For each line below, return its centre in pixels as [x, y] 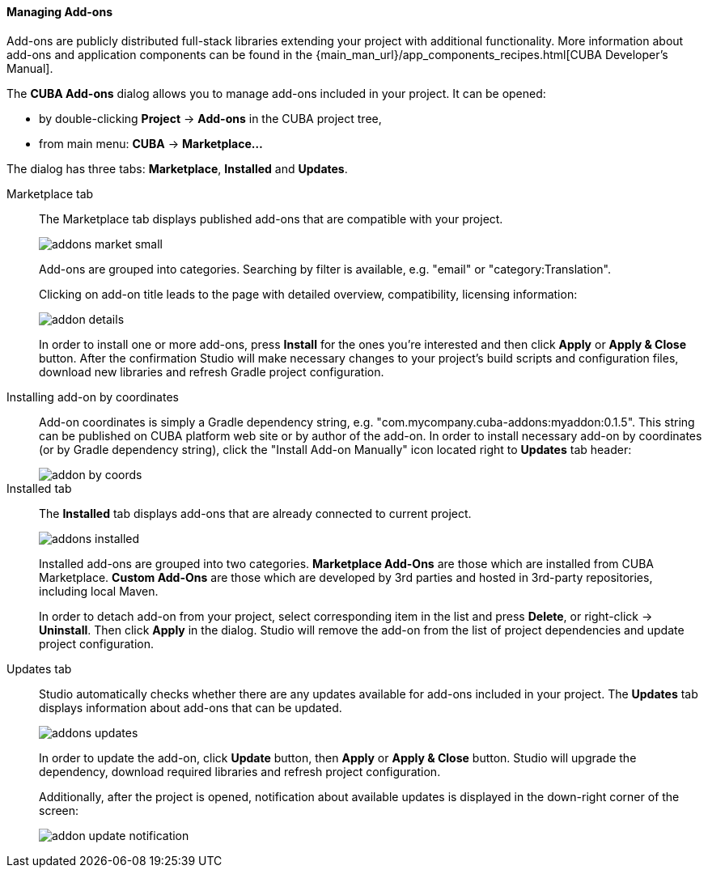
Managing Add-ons [60, 12]
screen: [59, 810]
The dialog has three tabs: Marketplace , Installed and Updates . [177, 168]
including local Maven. [99, 591]
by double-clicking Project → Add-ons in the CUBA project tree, [210, 118]
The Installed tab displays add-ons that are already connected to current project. [255, 513]
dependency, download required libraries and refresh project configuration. [240, 771]
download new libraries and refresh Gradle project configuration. [212, 371]
